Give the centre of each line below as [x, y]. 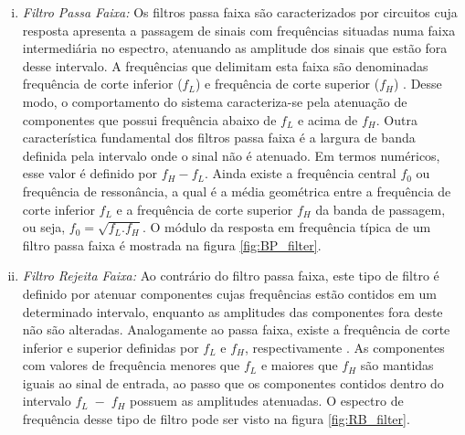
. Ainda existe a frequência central [300, 173]
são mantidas [397, 365]
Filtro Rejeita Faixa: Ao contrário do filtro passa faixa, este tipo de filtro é [231, 276]
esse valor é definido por [90, 173]
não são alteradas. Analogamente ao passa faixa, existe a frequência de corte [236, 329]
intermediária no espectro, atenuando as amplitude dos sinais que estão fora [235, 48]
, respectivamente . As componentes [345, 347]
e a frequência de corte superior [205, 209]
